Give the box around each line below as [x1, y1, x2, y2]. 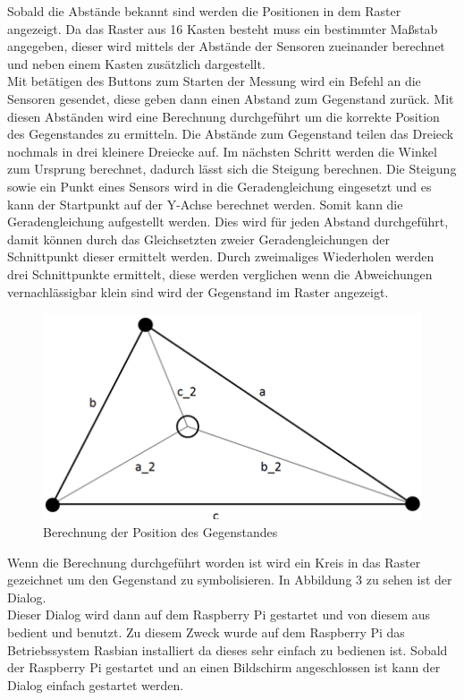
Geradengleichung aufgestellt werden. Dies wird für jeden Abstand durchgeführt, [7, 212, 449, 231]
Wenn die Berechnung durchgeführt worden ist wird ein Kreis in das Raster [7, 552, 421, 571]
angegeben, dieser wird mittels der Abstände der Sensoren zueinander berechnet [7, 37, 445, 55]
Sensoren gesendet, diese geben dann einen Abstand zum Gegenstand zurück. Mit [7, 89, 454, 107]
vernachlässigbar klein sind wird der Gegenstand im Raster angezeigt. [7, 282, 389, 301]
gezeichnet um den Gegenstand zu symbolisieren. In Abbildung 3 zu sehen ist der [7, 570, 452, 589]
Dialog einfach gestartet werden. [7, 675, 184, 694]
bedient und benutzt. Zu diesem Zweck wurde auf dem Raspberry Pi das [7, 622, 405, 641]
